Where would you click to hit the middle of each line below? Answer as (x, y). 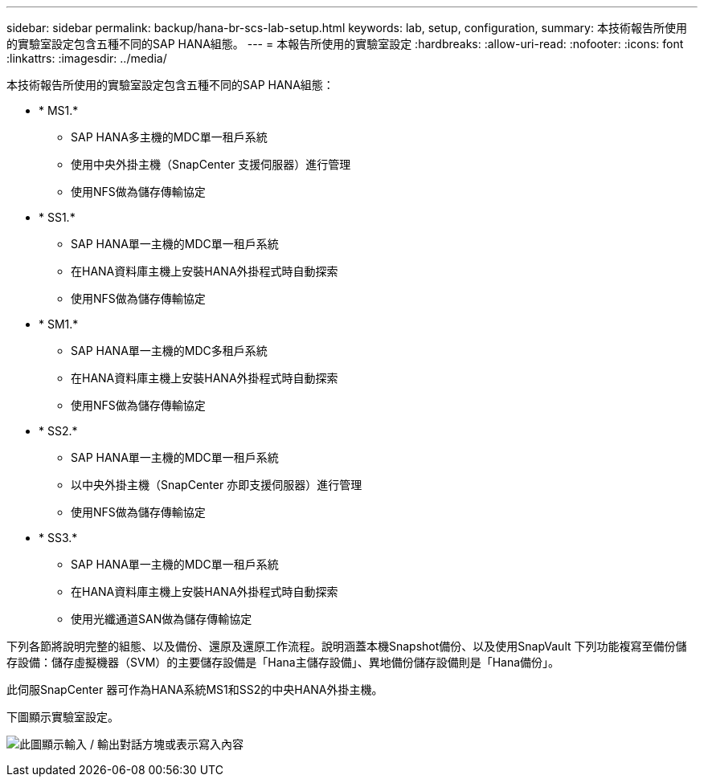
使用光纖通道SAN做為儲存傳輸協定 (162, 619)
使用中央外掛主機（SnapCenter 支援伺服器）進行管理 (211, 164)
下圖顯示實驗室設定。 (63, 717)
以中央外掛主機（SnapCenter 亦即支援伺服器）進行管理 (217, 485)
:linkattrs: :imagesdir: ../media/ (87, 58)
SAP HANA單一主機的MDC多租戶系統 (169, 351)
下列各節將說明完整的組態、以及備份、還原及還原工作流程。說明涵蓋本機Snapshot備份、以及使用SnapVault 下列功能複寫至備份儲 (347, 646)
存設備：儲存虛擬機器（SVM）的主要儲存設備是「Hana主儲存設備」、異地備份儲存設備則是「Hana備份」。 (283, 662)
